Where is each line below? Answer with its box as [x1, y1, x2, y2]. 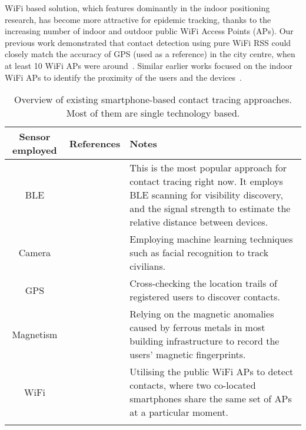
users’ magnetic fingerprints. [129, 348, 246, 362]
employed [12, 143, 57, 157]
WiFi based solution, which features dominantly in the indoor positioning [5, 2, 270, 14]
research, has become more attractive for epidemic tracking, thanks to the [5, 13, 271, 25]
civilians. [129, 259, 166, 273]
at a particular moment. [129, 405, 228, 419]
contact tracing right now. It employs [129, 174, 283, 188]
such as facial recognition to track [129, 246, 269, 260]
